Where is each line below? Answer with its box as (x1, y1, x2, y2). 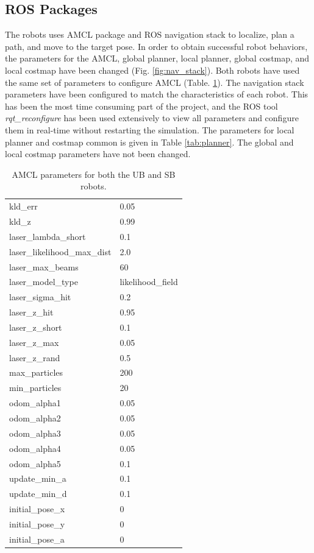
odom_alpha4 (9, 442, 61, 454)
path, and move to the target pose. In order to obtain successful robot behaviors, (5, 40, 308, 52)
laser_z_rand (9, 351, 60, 364)
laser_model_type (9, 275, 78, 288)
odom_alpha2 (9, 411, 61, 424)
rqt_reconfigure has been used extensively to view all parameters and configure (5, 111, 299, 124)
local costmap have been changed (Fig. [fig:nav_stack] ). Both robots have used (5, 63, 300, 76)
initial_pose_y (9, 517, 65, 530)
